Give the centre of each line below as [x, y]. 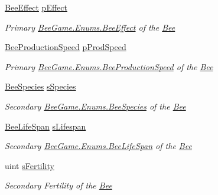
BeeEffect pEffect [36, 7]
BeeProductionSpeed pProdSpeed [66, 47]
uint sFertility [30, 165]
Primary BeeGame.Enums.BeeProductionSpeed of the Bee [109, 66]
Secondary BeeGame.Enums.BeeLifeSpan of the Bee [98, 146]
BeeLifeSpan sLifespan [45, 126]
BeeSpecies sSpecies [40, 86]
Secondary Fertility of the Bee [58, 185]
